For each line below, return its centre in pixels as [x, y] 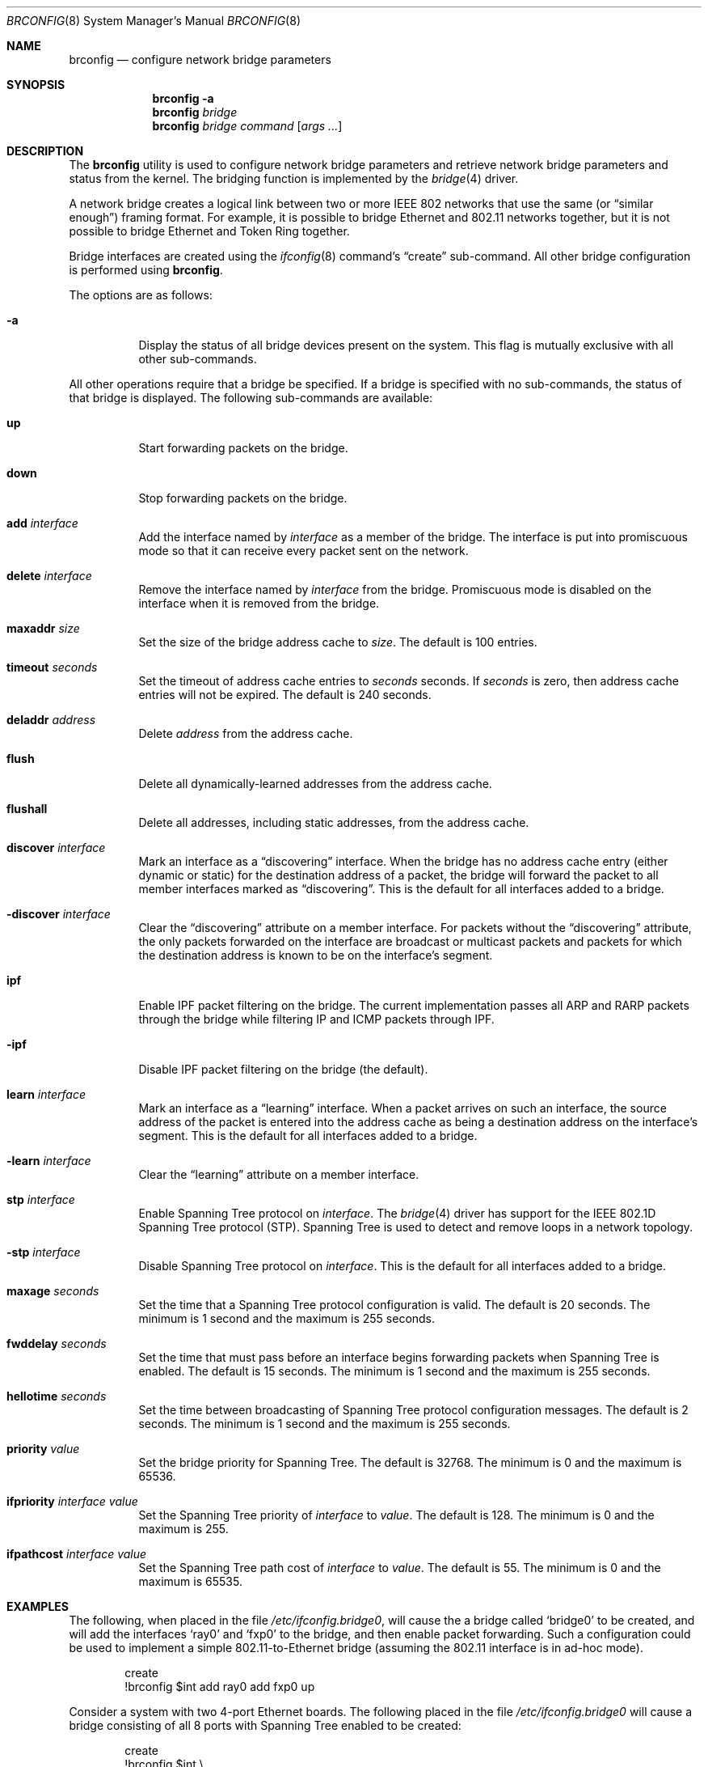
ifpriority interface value [72, 1501]
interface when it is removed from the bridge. [259, 603]
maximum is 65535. [190, 1581]
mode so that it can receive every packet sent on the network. [303, 551]
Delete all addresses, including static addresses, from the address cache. [334, 822]
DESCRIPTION [45, 151]
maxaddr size [43, 628]
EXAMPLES [38, 1606]
